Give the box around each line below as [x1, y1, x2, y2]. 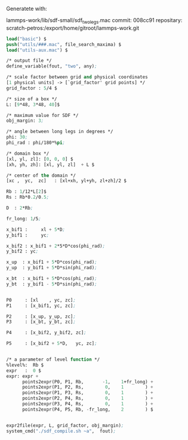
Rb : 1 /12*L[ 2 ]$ [6, 189, 47, 195]
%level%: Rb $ [6, 362, 44, 368]
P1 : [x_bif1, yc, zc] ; [6, 303, 76, 309]
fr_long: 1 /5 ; [6, 216, 42, 221]
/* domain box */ [6, 150, 50, 156]
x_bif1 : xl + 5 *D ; [6, 226, 66, 232]
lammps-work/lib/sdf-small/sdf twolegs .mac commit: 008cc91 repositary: [6, 17, 183, 25]
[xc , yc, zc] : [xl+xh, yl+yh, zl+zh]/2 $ [6, 178, 127, 184]
